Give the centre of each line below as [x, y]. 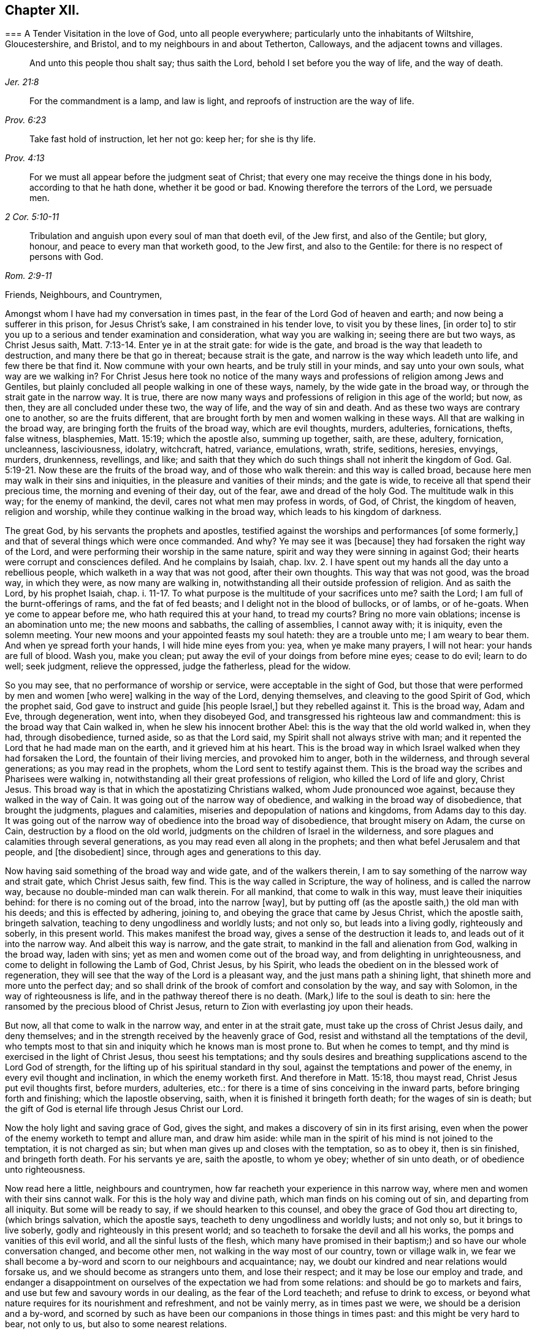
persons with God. [67, 257]
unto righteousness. [45, 1170]
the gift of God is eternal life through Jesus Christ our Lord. [124, 1109]
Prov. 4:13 [25, 158]
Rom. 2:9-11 [29, 276]
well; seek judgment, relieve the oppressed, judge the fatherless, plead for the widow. [178, 666]
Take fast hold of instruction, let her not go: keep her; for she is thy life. [173, 139]
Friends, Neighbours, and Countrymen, [84, 295]
